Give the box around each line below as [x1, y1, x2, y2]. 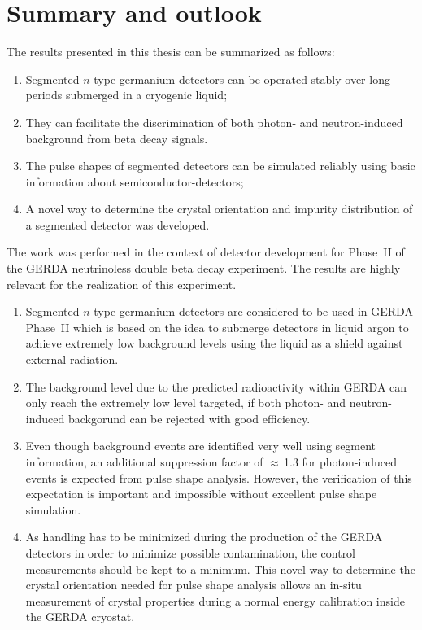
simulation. [25, 501, 81, 518]
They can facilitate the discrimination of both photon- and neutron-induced [25, 113, 403, 130]
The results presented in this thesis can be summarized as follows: [7, 43, 335, 60]
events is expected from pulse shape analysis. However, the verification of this [25, 469, 412, 486]
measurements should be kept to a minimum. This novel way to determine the [25, 560, 415, 577]
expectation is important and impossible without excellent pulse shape [25, 485, 377, 502]
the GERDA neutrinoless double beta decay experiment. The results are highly [7, 260, 401, 277]
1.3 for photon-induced [284, 453, 397, 470]
